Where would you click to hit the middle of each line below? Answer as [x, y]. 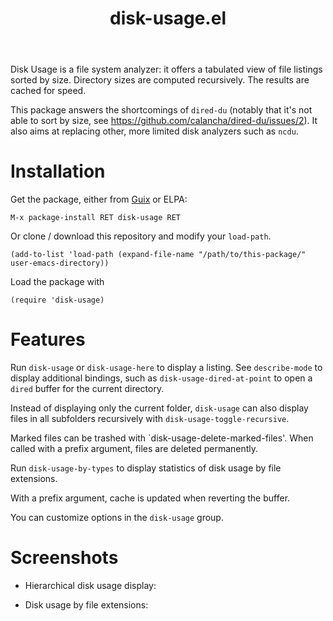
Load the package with [57, 282]
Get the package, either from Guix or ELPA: [99, 199]
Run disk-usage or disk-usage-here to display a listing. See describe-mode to [166, 368]
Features [48, 339]
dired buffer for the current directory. [87, 389]
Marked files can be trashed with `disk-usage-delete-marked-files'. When [162, 438]
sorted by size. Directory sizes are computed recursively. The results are [160, 80]
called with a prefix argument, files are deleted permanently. [134, 449]
